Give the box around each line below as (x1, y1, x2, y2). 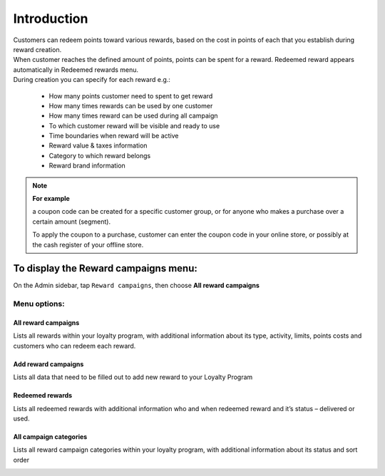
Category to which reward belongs (48, 151, 151, 160)
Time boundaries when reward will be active (48, 132, 179, 140)
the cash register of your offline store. (32, 240, 144, 249)
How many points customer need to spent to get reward (48, 91, 213, 100)
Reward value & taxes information (48, 141, 148, 150)
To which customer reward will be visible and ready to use (48, 121, 220, 130)
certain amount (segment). (32, 217, 111, 226)
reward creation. (13, 45, 62, 53)
